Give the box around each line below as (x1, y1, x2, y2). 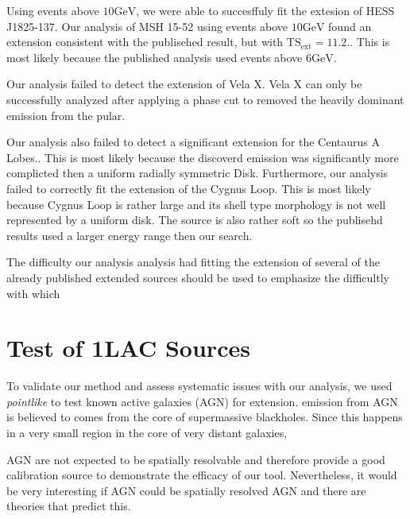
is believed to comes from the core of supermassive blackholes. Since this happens (6, 409, 403, 425)
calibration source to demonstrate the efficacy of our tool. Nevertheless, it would (6, 467, 397, 483)
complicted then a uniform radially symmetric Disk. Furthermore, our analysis (6, 165, 389, 181)
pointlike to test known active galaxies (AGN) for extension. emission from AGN (6, 393, 398, 409)
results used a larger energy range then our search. (6, 227, 253, 243)
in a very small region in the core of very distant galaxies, (6, 424, 288, 440)
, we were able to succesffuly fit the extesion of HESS (136, 2, 395, 18)
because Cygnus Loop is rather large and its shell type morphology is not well (6, 196, 386, 212)
